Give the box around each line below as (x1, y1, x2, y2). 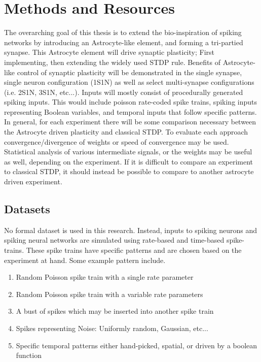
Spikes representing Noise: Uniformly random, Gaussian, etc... (16, 322, 208, 333)
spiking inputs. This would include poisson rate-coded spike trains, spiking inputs (4, 96, 257, 107)
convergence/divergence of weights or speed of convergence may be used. (4, 136, 229, 147)
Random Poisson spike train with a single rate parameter (16, 272, 194, 282)
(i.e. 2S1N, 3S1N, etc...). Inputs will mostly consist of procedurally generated (4, 86, 243, 97)
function (16, 350, 42, 360)
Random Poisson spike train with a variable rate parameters (16, 288, 203, 299)
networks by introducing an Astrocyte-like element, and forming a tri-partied (4, 37, 243, 47)
